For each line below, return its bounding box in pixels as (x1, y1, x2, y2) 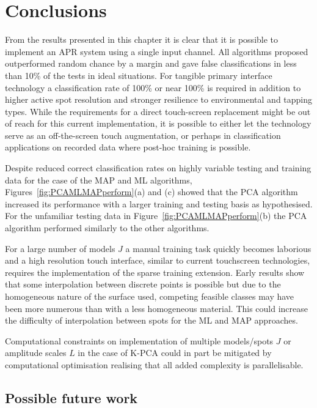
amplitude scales (5, 346, 67, 359)
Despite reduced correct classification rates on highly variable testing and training (5, 161, 312, 174)
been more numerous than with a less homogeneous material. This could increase (5, 302, 308, 314)
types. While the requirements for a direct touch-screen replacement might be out (5, 105, 311, 117)
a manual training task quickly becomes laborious (125, 242, 312, 254)
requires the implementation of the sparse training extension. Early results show (5, 265, 305, 278)
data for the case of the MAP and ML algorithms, (5, 173, 192, 186)
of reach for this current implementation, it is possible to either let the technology (5, 117, 312, 130)
